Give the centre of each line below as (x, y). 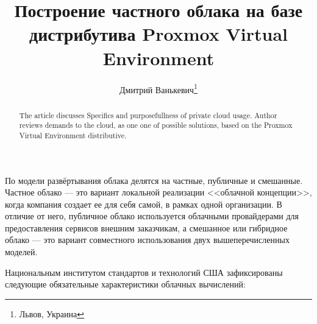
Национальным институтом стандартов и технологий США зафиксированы (144, 272)
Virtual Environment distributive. (73, 135)
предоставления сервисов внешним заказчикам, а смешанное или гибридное (146, 227)
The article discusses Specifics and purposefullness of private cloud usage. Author (148, 115)
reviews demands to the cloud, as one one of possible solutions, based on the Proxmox (156, 125)
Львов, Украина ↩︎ (52, 313)
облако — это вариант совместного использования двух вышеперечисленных (147, 240)
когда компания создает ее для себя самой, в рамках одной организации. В (144, 204)
